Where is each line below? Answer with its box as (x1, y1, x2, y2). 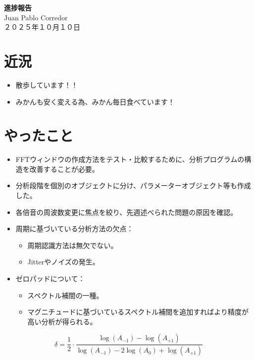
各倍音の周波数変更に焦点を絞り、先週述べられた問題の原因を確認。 (15, 206, 238, 217)
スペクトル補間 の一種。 (27, 290, 103, 300)
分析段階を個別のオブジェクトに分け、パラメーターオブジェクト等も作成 (15, 180, 251, 191)
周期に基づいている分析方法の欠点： (15, 223, 134, 234)
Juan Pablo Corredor (4, 12, 68, 22)
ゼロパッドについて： (15, 273, 85, 283)
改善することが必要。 (29, 163, 99, 174)
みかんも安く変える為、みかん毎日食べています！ (15, 96, 175, 106)
